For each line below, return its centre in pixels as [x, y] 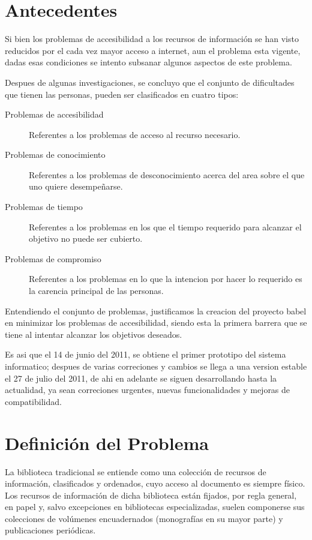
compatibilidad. [33, 401]
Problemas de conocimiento [55, 154]
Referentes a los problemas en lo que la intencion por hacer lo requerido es [166, 279]
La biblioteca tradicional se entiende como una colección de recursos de [136, 471]
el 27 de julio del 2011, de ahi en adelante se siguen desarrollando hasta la [141, 378]
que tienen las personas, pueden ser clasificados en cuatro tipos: [122, 94]
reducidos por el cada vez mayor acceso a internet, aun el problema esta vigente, [153, 50]
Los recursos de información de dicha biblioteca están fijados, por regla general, [151, 495]
